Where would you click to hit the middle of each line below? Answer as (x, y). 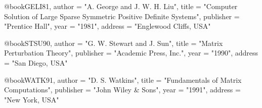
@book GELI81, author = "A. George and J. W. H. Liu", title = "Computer (121, 6)
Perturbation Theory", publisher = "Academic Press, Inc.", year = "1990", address (131, 53)
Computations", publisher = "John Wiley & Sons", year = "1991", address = (122, 90)
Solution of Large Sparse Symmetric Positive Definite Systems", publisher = (122, 16)
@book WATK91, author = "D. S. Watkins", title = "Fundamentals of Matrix (123, 79)
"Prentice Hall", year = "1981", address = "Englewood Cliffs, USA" (107, 26)
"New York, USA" (32, 99)
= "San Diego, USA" (36, 62)
